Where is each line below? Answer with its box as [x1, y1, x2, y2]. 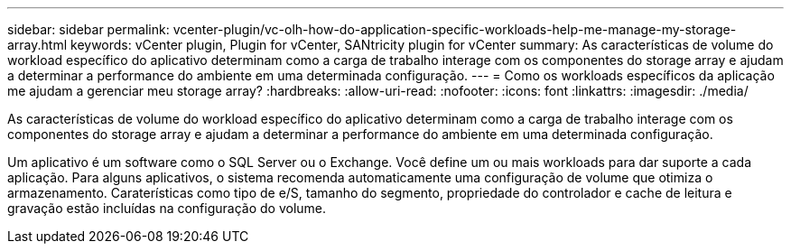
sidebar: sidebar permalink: [7, 22, 170, 37]
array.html [7, 37, 68, 52]
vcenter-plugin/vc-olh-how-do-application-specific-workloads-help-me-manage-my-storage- [172, 22, 737, 37]
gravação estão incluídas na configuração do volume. [7, 200, 327, 216]
